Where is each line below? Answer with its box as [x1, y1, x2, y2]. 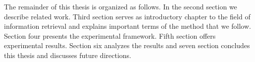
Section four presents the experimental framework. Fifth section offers [4, 30, 216, 41]
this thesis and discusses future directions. [4, 50, 131, 60]
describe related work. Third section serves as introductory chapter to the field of [4, 11, 251, 21]
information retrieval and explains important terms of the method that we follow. [4, 21, 251, 31]
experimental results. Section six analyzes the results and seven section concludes [4, 40, 250, 51]
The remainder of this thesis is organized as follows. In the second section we [4, 1, 237, 11]
